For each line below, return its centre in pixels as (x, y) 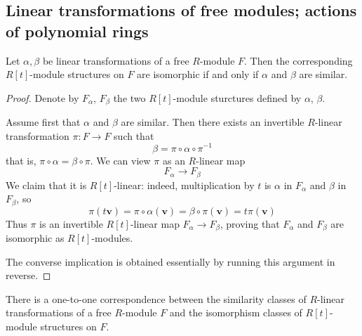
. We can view (120, 160)
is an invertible (71, 223)
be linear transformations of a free (116, 60)
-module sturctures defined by (237, 97)
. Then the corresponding (299, 60)
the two (129, 97)
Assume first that (43, 122)
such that (134, 135)
